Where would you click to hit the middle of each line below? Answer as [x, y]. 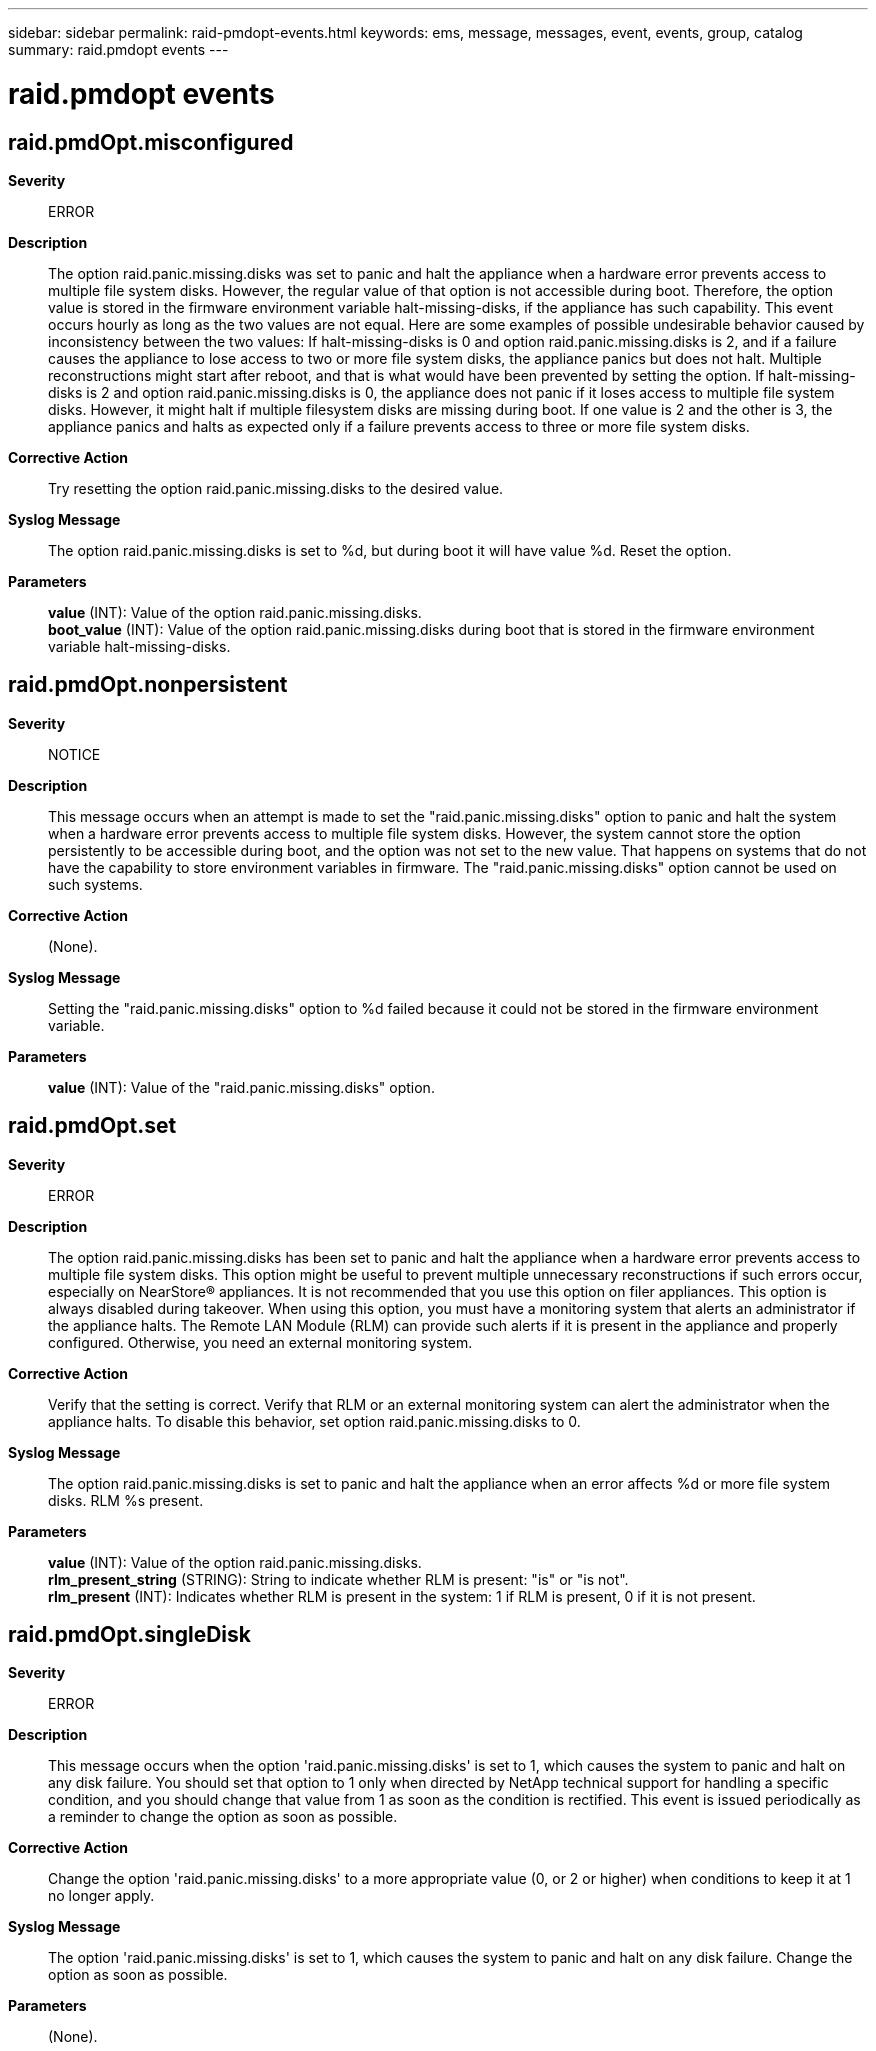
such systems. [95, 884]
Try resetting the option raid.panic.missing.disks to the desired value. [276, 488]
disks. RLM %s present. [126, 1500]
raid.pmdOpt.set [92, 1126]
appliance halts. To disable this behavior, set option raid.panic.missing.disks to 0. [314, 1421]
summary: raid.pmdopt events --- [118, 49]
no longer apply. [101, 1896]
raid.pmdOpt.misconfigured [151, 142]
